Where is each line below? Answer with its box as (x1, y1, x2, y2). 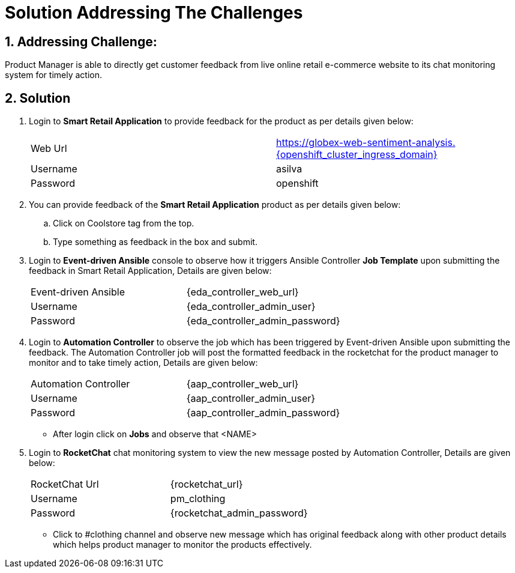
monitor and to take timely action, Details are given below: (29, 357, 258, 368)
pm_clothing (170, 493, 226, 505)
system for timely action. (5, 70, 103, 80)
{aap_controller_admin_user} (186, 392, 316, 405)
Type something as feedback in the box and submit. (53, 237, 257, 247)
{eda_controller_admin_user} (186, 300, 316, 313)
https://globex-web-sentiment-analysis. (276, 136, 456, 149)
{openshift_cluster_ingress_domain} (276, 148, 438, 161)
